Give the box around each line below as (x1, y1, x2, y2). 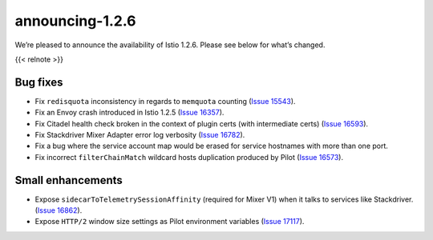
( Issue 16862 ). (34, 206, 83, 215)
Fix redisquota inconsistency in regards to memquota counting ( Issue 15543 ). (34, 96, 296, 106)
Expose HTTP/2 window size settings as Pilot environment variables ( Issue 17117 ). (34, 217, 305, 226)
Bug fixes (14, 75, 63, 89)
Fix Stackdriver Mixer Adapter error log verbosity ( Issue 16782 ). (34, 130, 245, 140)
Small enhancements (14, 173, 123, 187)
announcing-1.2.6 (14, 12, 136, 30)
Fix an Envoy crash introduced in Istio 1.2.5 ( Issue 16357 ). (34, 108, 225, 118)
